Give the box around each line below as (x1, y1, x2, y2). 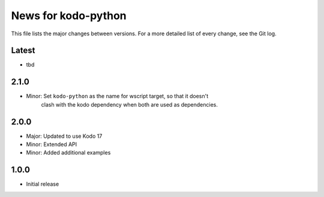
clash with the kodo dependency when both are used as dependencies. (41, 101, 218, 108)
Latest (11, 46, 35, 56)
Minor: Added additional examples (26, 149, 111, 156)
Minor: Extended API (26, 141, 77, 148)
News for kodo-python (11, 9, 127, 22)
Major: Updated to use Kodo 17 (26, 132, 103, 140)
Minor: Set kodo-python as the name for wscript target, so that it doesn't (26, 93, 209, 100)
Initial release (26, 180, 59, 188)
